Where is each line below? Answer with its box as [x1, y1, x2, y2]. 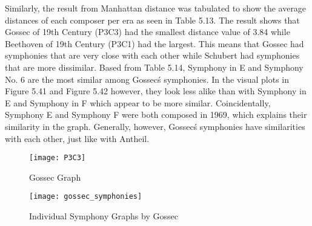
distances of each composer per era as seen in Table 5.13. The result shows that [5, 13, 300, 26]
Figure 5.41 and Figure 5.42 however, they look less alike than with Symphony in [5, 85, 307, 97]
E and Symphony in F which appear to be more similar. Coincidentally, [5, 96, 271, 109]
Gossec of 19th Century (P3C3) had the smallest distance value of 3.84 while [5, 25, 290, 38]
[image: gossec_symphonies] [29, 192, 142, 201]
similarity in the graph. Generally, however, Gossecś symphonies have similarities [5, 120, 305, 132]
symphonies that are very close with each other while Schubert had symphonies [5, 49, 300, 62]
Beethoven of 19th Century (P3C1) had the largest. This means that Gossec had [5, 37, 304, 50]
